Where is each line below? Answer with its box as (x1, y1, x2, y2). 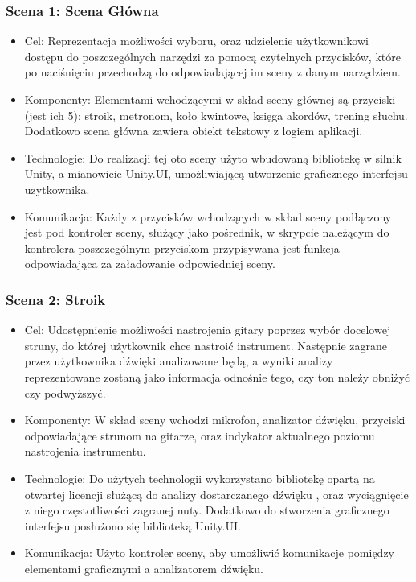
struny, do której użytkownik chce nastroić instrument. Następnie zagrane (24, 336, 388, 353)
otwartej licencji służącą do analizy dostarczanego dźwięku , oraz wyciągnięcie (24, 485, 409, 502)
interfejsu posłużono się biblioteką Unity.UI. (24, 517, 241, 534)
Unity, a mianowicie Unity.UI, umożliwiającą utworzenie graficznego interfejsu (24, 165, 408, 182)
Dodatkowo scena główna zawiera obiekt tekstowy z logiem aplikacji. (24, 122, 363, 139)
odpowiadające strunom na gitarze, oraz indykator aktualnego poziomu (24, 427, 375, 444)
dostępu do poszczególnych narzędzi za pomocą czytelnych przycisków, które (24, 47, 401, 64)
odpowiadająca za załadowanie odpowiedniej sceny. (24, 255, 275, 272)
